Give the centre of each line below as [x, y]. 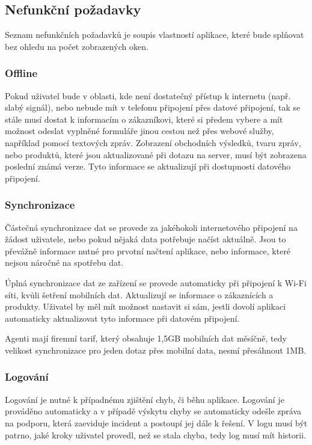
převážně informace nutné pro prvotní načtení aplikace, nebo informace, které [148, 250]
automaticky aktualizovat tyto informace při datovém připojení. [122, 318]
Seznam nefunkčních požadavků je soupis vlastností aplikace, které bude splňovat [154, 35]
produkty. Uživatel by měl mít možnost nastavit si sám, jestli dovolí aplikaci [145, 306]
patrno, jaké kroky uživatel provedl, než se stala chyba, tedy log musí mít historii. [155, 434]
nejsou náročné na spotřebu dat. [64, 262]
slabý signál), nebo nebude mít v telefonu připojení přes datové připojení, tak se [153, 107]
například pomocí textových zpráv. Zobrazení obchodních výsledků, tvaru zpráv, [153, 142]
